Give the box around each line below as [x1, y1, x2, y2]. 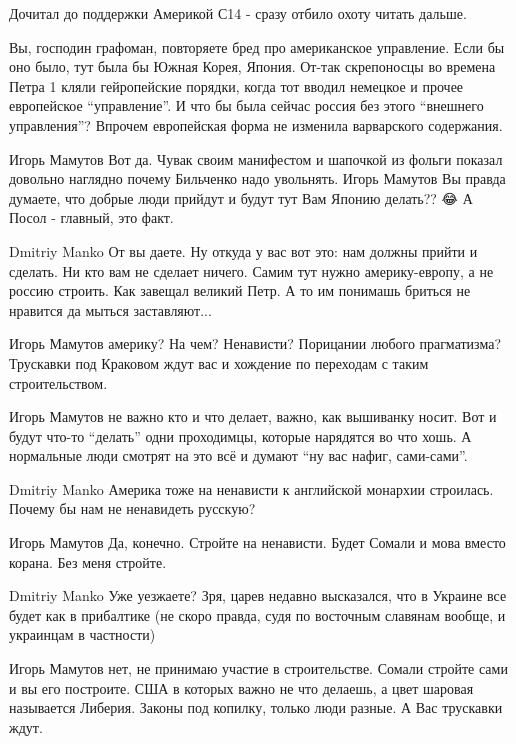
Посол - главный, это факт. [9, 207, 174, 228]
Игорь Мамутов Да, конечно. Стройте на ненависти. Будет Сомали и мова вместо [9, 532, 506, 553]
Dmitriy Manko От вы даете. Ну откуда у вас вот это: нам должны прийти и [9, 240, 478, 261]
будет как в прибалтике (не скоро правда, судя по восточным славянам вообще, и [9, 604, 506, 625]
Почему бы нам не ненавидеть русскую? [9, 498, 256, 519]
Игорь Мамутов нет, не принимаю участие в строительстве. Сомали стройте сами [9, 658, 508, 679]
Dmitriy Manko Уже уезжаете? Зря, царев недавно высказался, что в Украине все [9, 585, 507, 606]
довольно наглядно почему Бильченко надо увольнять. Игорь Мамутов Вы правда [9, 168, 506, 189]
